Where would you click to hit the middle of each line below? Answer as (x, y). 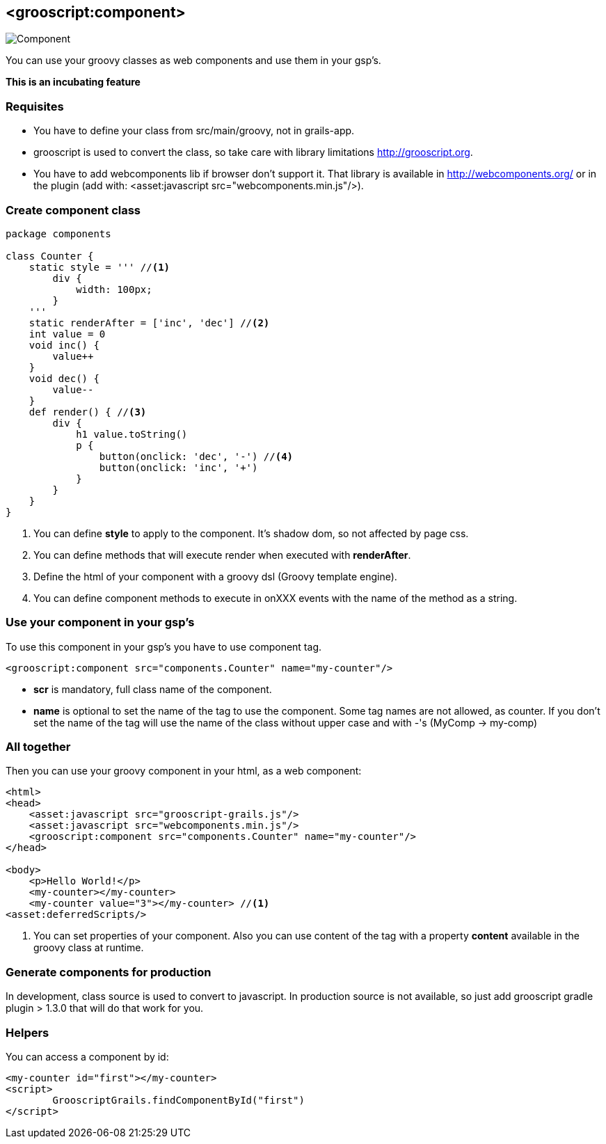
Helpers (27, 1032)
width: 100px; (114, 289)
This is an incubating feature (73, 82)
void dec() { (64, 378)
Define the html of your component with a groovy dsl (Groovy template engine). (215, 576)
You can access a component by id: (87, 1056)
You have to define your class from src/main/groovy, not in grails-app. (194, 131)
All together (38, 747)
